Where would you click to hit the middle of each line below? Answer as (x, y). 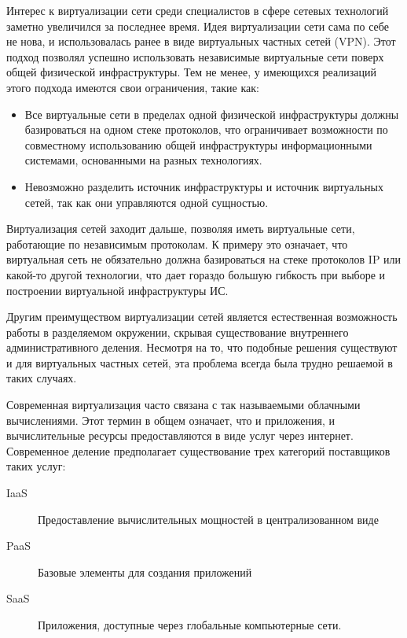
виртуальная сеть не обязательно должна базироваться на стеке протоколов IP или (204, 259)
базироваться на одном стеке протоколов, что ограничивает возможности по (206, 129)
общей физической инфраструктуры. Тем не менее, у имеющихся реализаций (191, 72)
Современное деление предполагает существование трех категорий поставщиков (198, 450)
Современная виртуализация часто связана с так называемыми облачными (183, 405)
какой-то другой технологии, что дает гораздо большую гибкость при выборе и (196, 274)
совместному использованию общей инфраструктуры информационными (198, 144)
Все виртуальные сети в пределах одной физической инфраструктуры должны (212, 114)
